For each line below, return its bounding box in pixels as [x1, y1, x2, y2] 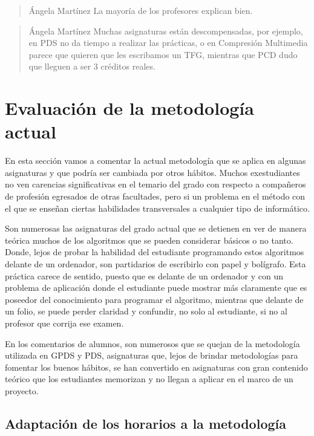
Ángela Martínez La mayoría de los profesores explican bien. [28, 4, 253, 16]
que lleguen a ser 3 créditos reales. [28, 60, 155, 73]
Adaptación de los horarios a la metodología [5, 414, 286, 432]
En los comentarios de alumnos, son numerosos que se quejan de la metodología [5, 337, 300, 350]
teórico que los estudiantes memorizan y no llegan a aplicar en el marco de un [5, 373, 293, 385]
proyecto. [5, 384, 39, 397]
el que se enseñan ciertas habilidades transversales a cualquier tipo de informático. [5, 201, 310, 214]
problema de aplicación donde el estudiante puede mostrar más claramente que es [5, 281, 307, 294]
